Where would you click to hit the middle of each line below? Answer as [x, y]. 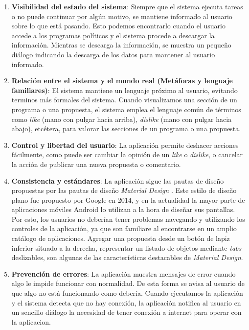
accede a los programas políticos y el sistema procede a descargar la [113, 35]
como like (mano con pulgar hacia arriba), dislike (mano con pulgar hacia [122, 119]
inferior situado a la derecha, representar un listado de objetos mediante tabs [126, 247]
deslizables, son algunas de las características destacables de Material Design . [127, 257]
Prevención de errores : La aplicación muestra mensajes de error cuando [124, 273]
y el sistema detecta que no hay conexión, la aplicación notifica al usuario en [126, 302]
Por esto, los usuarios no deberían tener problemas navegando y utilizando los [128, 219]
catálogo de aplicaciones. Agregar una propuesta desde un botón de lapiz [121, 238]
